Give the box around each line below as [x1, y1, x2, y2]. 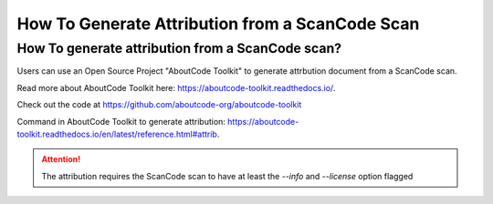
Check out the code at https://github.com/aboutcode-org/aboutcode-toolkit [16, 99, 302, 110]
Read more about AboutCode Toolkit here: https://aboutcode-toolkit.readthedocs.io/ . [16, 82, 336, 93]
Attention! [41, 154, 81, 165]
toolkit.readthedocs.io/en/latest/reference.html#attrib [16, 128, 218, 139]
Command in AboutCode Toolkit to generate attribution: [16, 116, 226, 127]
